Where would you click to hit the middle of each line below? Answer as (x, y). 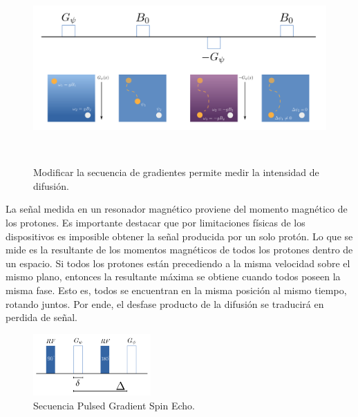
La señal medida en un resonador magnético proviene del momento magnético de (177, 209)
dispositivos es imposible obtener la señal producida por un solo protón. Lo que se (179, 236)
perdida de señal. (41, 317)
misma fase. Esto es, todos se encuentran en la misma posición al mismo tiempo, (176, 290)
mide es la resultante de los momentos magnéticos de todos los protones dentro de (179, 250)
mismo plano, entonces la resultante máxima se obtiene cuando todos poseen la (173, 277)
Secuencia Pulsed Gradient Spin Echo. (114, 405)
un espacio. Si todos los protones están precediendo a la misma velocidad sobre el (178, 263)
